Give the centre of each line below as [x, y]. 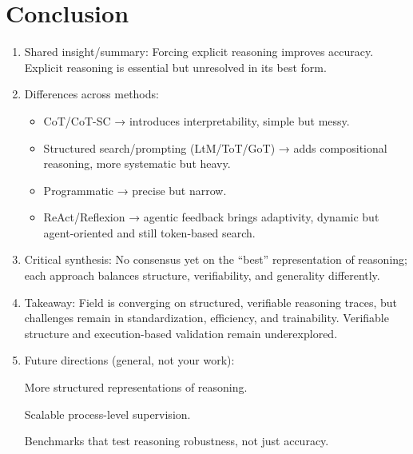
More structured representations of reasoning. [136, 387]
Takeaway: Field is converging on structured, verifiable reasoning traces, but [211, 302]
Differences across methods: [91, 94]
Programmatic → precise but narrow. [135, 190]
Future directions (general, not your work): [129, 360]
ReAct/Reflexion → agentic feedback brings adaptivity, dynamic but [211, 217]
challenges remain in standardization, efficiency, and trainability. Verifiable [206, 318]
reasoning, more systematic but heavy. [137, 163]
